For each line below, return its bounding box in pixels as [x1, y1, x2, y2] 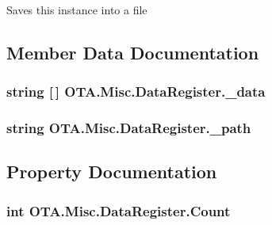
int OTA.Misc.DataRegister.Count [6, 200, 231, 220]
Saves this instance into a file [6, 2, 147, 17]
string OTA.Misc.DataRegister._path [6, 118, 251, 138]
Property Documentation [6, 159, 217, 184]
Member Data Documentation [6, 40, 259, 64]
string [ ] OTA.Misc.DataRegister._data [6, 82, 266, 101]
